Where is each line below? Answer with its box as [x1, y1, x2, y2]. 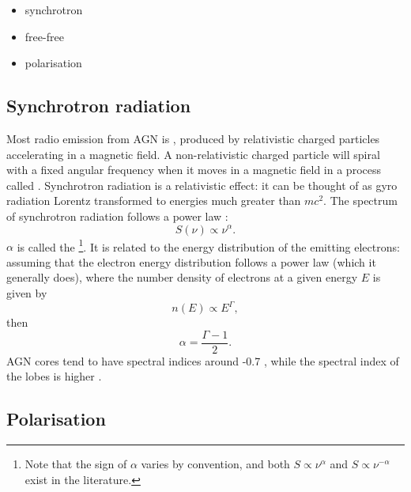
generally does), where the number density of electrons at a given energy [6, 269, 358, 286]
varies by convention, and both [141, 456, 290, 472]
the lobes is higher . [6, 368, 102, 384]
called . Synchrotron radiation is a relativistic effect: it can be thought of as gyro [6, 176, 398, 193]
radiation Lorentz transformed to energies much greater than [6, 192, 301, 209]
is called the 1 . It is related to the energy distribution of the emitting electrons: [17, 236, 400, 255]
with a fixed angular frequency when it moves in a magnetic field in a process [6, 161, 381, 178]
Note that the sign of [25, 456, 127, 472]
